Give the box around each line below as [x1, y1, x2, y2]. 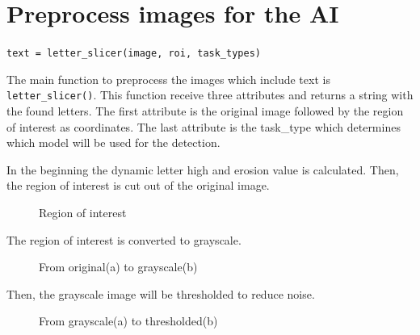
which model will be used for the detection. [6, 134, 220, 151]
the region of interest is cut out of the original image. [6, 177, 270, 194]
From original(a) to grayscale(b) [39, 258, 198, 275]
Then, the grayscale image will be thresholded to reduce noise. [6, 285, 315, 302]
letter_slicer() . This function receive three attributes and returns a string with [6, 86, 414, 103]
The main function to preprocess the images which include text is [6, 70, 330, 87]
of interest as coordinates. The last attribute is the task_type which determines [6, 118, 401, 135]
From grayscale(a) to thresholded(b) [39, 312, 218, 329]
